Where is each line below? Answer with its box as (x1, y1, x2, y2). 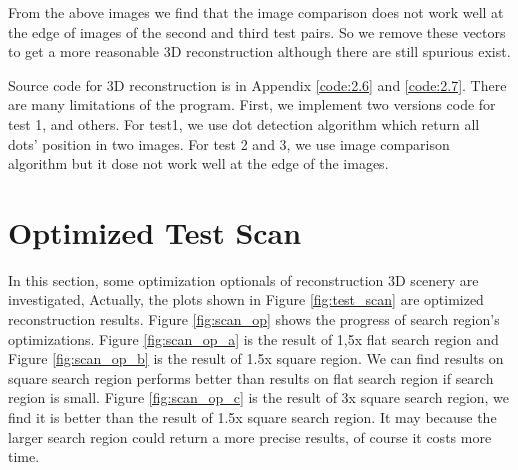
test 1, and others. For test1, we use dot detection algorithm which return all (8, 113, 480, 134)
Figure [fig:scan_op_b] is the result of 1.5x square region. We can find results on (8, 348, 504, 369)
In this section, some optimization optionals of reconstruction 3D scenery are (8, 269, 479, 290)
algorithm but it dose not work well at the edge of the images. (8, 153, 389, 174)
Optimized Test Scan (8, 211, 302, 252)
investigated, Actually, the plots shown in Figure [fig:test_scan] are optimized (8, 289, 484, 310)
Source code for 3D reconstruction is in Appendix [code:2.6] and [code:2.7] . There (8, 74, 507, 95)
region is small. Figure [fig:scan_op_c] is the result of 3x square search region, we (8, 387, 510, 408)
